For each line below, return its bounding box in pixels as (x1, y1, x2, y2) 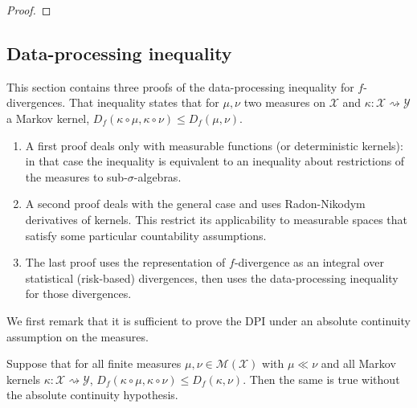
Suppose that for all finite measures (6, 355, 182, 372)
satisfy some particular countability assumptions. (25, 226, 267, 243)
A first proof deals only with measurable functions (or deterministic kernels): (25, 137, 403, 153)
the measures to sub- (25, 168, 128, 185)
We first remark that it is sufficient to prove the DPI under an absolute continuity (6, 312, 411, 328)
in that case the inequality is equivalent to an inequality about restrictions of (25, 153, 405, 169)
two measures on (243, 94, 325, 111)
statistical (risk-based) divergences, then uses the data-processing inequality (25, 269, 399, 286)
